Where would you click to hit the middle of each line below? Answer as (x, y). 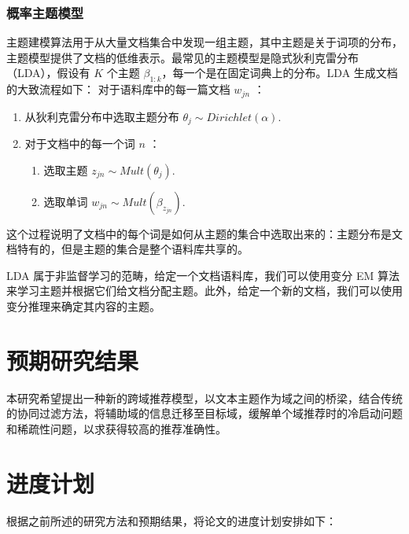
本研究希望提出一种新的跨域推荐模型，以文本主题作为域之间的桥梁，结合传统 (204, 398)
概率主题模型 (45, 12)
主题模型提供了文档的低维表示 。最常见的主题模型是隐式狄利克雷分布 (182, 57)
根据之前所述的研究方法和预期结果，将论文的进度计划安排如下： (171, 520)
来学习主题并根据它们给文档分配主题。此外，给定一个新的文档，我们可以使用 (204, 291)
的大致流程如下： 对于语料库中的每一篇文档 (118, 89)
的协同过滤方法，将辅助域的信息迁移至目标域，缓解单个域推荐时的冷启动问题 (204, 413)
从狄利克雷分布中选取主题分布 (102, 116)
